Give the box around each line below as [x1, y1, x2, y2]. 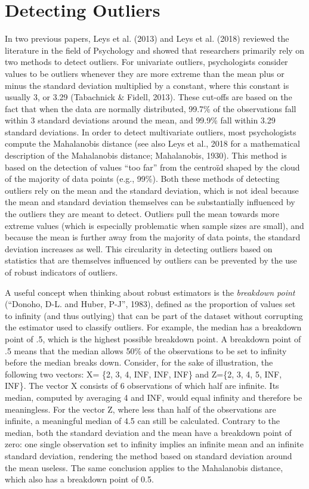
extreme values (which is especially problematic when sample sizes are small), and [5, 219, 304, 231]
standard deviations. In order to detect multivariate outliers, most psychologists [5, 125, 296, 138]
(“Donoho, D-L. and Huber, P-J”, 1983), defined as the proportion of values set [5, 298, 296, 310]
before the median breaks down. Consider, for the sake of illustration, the [5, 356, 273, 369]
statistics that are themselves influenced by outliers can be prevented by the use [5, 254, 297, 267]
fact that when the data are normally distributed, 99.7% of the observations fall [5, 102, 296, 114]
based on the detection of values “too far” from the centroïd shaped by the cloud [5, 160, 300, 173]
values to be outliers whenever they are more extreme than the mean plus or [5, 67, 285, 79]
